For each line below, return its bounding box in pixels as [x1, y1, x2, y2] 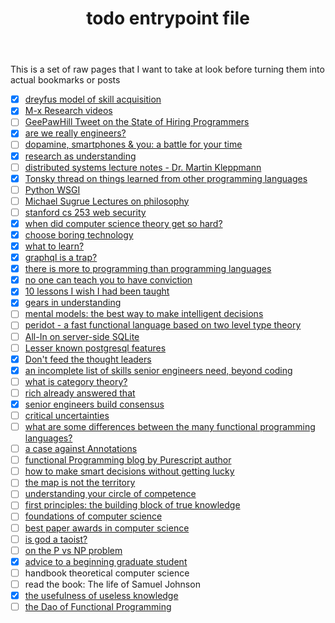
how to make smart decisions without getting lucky [24, 465, 235, 477]
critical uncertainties [24, 409, 110, 421]
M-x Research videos [24, 105, 113, 117]
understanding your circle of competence [24, 488, 197, 500]
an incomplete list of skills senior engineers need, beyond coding [24, 364, 293, 376]
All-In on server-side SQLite [24, 330, 140, 342]
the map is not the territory [24, 477, 136, 489]
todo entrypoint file [86, 7, 250, 30]
